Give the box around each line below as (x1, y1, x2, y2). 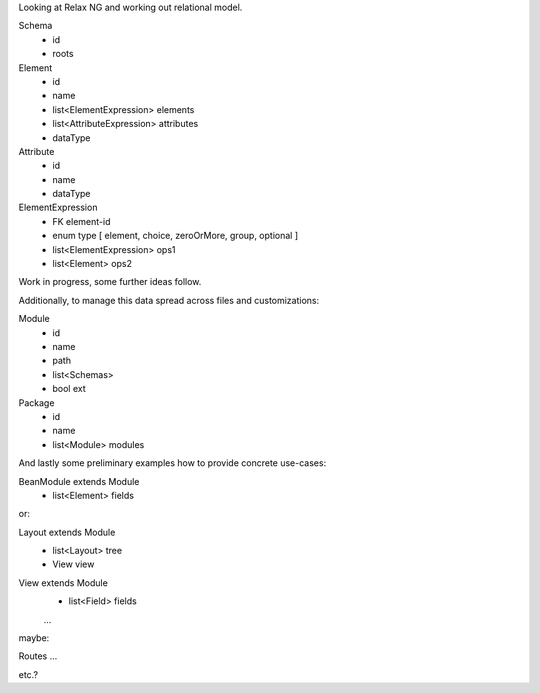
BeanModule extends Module (18, 475, 140, 487)
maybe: (18, 632, 50, 644)
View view (52, 558, 95, 570)
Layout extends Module (18, 526, 116, 538)
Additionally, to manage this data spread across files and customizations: (18, 294, 320, 306)
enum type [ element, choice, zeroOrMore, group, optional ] (52, 230, 299, 242)
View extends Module (18, 576, 109, 589)
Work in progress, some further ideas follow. (18, 276, 202, 288)
